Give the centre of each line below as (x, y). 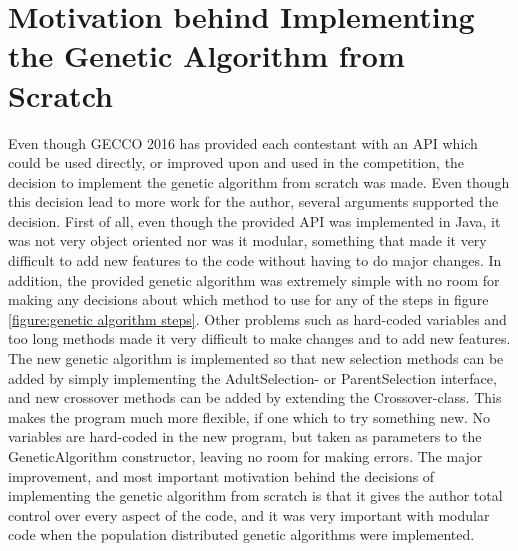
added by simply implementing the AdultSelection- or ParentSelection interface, (252, 377)
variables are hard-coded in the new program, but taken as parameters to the (245, 436)
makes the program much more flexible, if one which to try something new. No (249, 416)
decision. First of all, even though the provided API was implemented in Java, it (254, 220)
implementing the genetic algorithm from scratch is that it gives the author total (255, 495)
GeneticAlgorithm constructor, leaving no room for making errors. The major (245, 456)
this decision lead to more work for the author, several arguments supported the (253, 201)
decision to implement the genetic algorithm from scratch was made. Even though (259, 181)
